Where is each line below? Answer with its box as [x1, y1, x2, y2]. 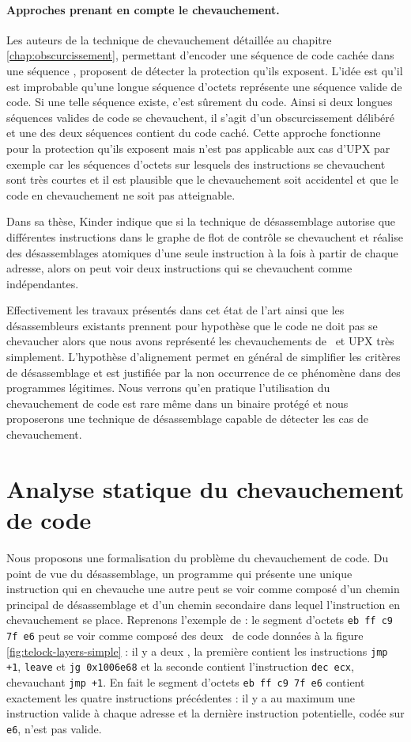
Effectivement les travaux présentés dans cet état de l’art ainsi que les [6, 302, 345, 318]
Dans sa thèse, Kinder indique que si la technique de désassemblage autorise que [6, 213, 396, 230]
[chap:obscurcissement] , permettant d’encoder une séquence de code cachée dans [6, 47, 394, 63]
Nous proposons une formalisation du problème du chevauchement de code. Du [6, 549, 389, 565]
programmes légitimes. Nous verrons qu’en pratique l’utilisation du [6, 379, 330, 396]
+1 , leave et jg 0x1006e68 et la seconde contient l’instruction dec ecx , [6, 658, 354, 675]
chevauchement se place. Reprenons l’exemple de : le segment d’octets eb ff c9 [6, 611, 393, 628]
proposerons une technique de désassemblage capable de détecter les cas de [6, 410, 368, 427]
